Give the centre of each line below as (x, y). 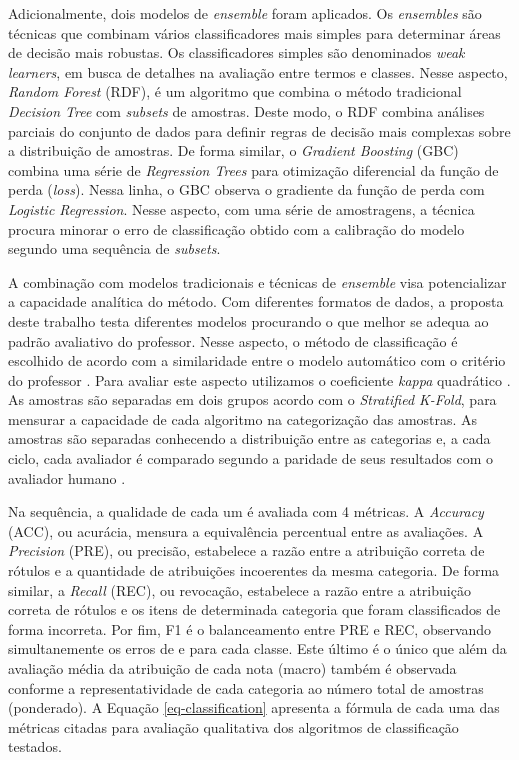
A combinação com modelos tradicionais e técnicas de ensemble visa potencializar (257, 281)
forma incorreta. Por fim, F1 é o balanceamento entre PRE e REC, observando (250, 628)
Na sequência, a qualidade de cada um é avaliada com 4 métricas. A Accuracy (246, 511)
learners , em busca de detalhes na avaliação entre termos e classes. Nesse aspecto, (258, 71)
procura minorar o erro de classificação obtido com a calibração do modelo (236, 228)
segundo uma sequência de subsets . (114, 248)
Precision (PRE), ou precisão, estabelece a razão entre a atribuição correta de (246, 550)
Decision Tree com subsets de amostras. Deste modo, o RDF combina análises (246, 110)
